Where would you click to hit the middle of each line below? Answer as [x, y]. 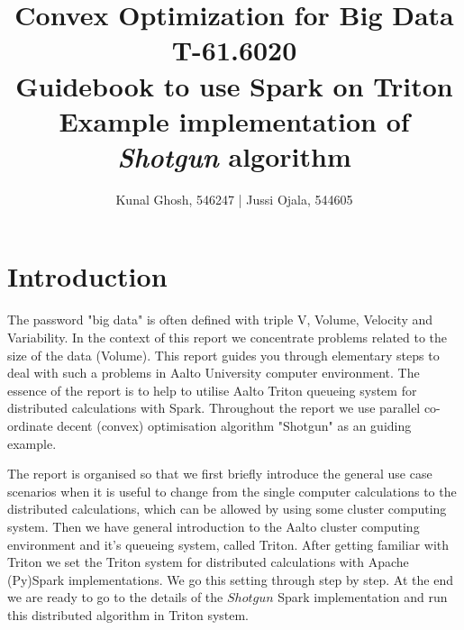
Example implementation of [234, 120]
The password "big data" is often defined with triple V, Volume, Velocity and [220, 320]
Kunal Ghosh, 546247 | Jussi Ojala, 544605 [234, 199]
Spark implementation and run [363, 597]
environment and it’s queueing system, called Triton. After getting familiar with [228, 544]
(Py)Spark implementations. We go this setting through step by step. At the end [230, 579]
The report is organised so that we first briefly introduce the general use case [220, 474]
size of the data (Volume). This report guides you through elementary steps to [223, 355]
